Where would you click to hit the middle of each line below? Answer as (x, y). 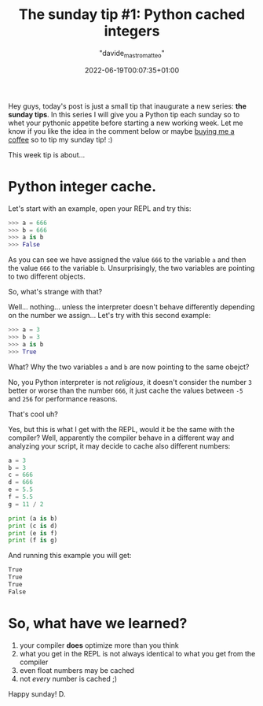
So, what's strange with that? (55, 292)
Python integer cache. (82, 186)
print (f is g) (33, 541)
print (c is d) (33, 526)
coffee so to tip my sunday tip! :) (60, 139)
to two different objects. (47, 276)
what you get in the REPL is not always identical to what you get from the (137, 653)
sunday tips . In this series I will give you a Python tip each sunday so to (124, 114)
